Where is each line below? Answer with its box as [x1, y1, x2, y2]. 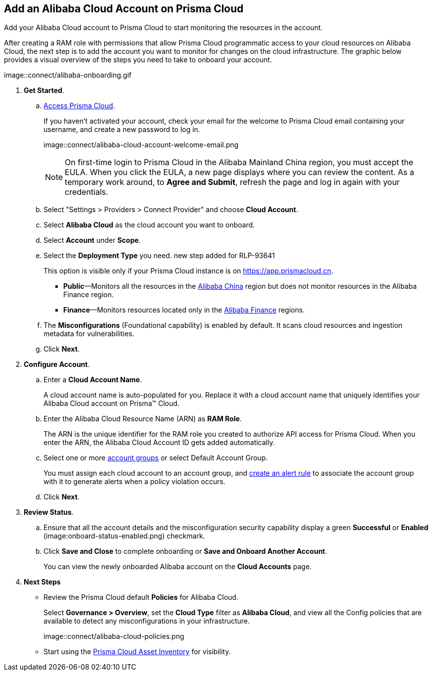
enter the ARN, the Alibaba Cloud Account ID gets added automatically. [43, 438, 275, 447]
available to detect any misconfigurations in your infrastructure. [43, 617, 250, 626]
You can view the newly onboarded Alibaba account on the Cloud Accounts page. [43, 562, 312, 571]
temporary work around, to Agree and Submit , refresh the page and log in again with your [65, 177, 400, 187]
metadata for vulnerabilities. [43, 329, 134, 338]
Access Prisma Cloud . [43, 101, 115, 110]
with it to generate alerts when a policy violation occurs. [43, 477, 225, 486]
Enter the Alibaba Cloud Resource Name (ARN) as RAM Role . [43, 414, 242, 423]
